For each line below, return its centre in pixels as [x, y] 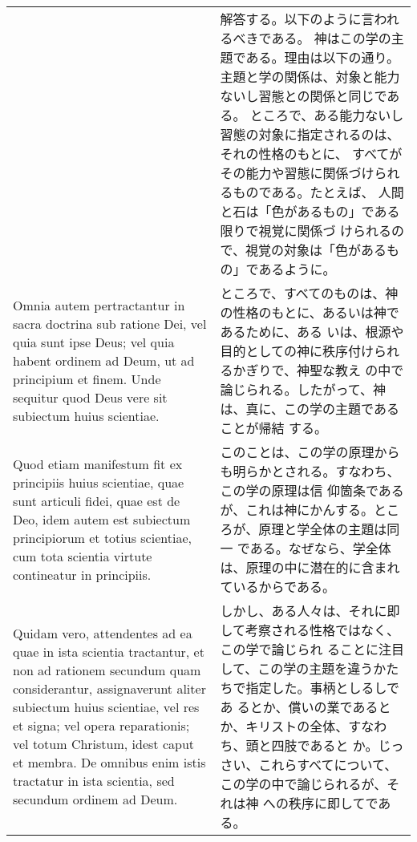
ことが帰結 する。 [273, 428]
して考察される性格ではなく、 [310, 630]
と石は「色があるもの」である [310, 211]
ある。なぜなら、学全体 [320, 548]
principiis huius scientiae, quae [99, 482]
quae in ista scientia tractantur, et [109, 652]
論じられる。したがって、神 [303, 389]
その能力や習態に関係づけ [297, 173]
